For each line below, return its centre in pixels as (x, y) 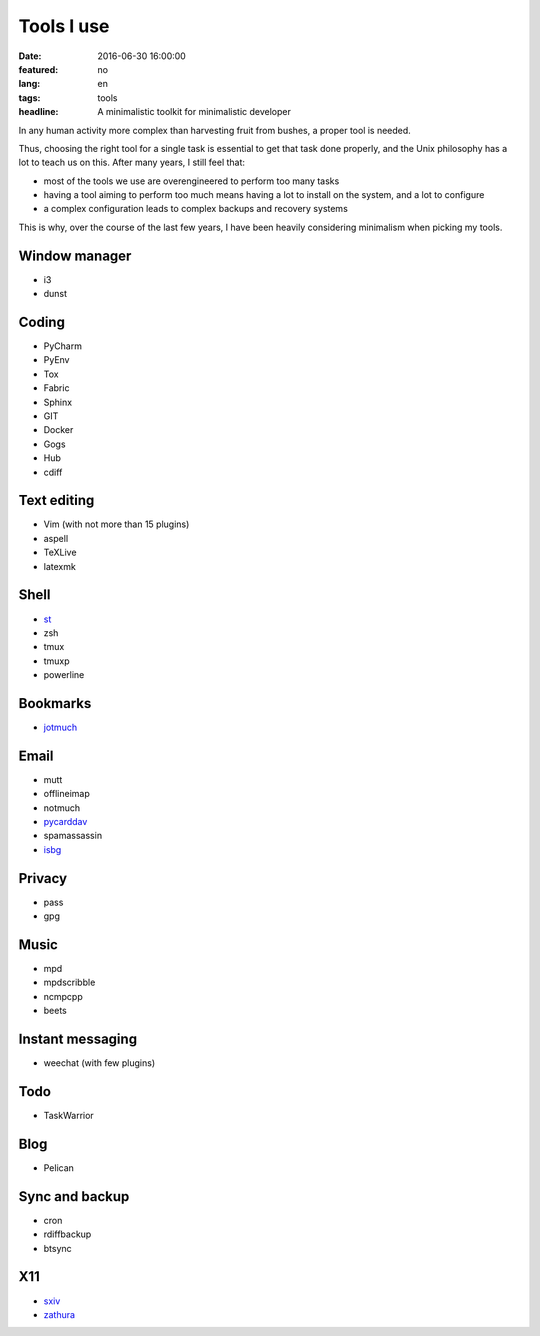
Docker (58, 430)
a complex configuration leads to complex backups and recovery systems (196, 209)
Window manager (75, 255)
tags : (29, 97)
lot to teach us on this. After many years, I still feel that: (131, 162)
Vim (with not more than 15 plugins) (116, 524)
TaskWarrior (68, 1116)
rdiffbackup (67, 1234)
